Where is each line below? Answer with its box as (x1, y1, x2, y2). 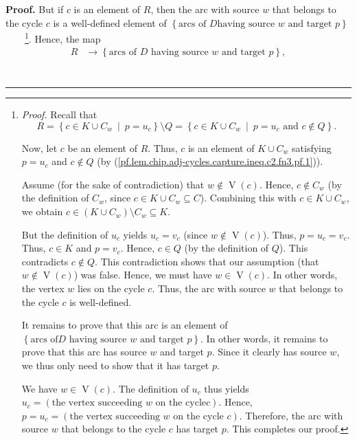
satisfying (292, 140, 332, 155)
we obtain (21, 204, 63, 219)
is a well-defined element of (53, 15, 167, 30)
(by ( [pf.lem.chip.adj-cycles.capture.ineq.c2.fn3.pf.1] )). (97, 154, 323, 168)
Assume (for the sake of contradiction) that (21, 177, 205, 191)
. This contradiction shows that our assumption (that (95, 254, 319, 268)
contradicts (21, 254, 69, 268)
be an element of (67, 140, 138, 155)
